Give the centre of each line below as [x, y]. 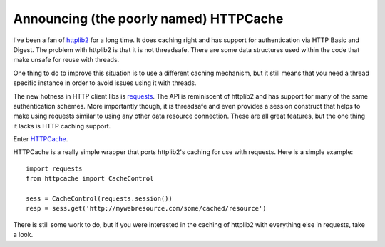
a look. [23, 235]
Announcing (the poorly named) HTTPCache [148, 19]
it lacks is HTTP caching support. [62, 126]
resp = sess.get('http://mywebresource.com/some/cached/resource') [146, 208]
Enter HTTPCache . [41, 139]
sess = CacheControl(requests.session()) [99, 199]
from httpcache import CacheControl [90, 179]
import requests [54, 168]
